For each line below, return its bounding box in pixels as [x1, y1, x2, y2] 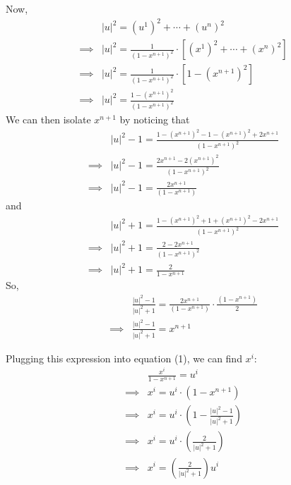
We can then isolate [6, 111, 91, 126]
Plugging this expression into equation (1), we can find [6, 350, 242, 365]
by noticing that [119, 111, 190, 126]
